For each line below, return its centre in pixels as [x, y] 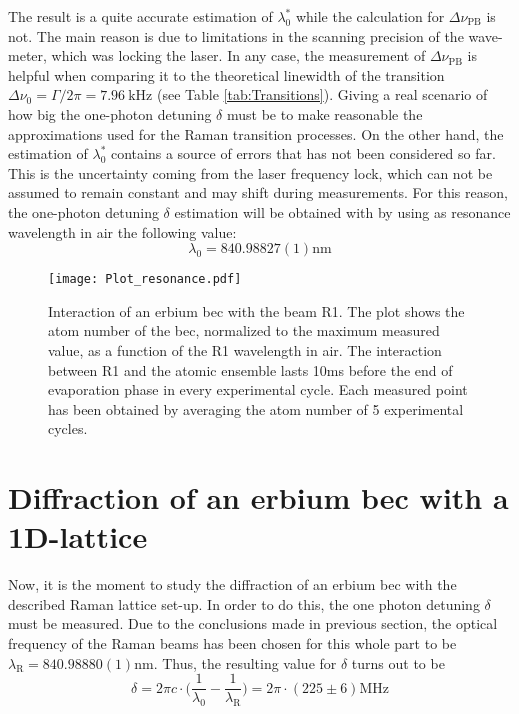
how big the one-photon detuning [110, 113]
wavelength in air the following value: [122, 231]
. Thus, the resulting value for [245, 662]
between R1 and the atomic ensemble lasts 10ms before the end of [250, 369]
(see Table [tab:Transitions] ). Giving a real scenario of [322, 94]
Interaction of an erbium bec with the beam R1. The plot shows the [256, 310]
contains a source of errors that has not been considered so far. [303, 153]
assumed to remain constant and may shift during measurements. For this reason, [258, 192]
